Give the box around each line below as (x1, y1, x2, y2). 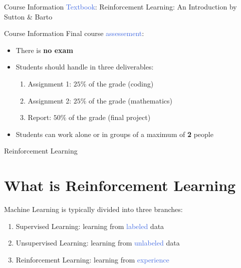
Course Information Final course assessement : (4, 28, 144, 38)
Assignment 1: (28, 78, 72, 88)
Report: (28, 112, 52, 122)
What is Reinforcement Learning (4, 175, 236, 195)
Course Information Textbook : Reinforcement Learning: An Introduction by (4, 1, 237, 11)
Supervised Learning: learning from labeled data (16, 220, 164, 231)
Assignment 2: (28, 95, 72, 105)
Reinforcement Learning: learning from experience (16, 254, 169, 264)
